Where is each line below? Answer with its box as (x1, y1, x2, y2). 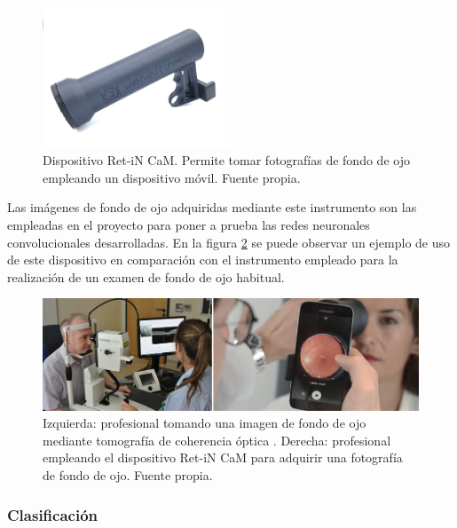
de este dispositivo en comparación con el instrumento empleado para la (7, 250, 398, 269)
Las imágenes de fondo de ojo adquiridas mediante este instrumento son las (7, 198, 417, 217)
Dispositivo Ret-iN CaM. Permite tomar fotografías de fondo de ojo (43, 151, 410, 169)
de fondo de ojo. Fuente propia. (43, 466, 213, 485)
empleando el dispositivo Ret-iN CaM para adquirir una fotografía (43, 448, 403, 467)
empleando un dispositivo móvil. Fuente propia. (43, 168, 301, 186)
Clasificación (7, 503, 98, 525)
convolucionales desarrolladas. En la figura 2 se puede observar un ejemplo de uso (7, 232, 451, 251)
